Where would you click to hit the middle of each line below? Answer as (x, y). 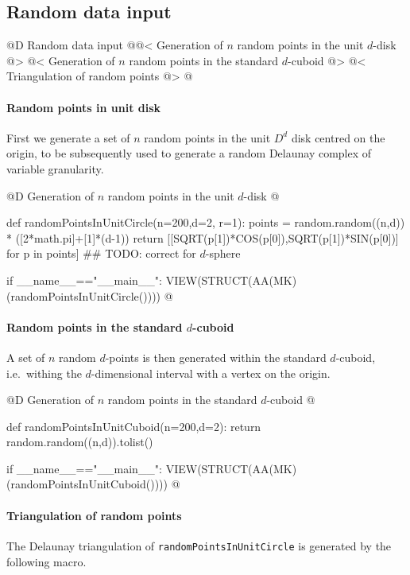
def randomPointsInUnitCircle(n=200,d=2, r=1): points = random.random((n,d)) (206, 222)
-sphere (223, 253)
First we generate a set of (68, 137)
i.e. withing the (44, 373)
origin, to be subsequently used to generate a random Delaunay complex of (189, 153)
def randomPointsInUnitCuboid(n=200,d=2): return (134, 426)
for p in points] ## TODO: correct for (101, 253)
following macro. (46, 561)
